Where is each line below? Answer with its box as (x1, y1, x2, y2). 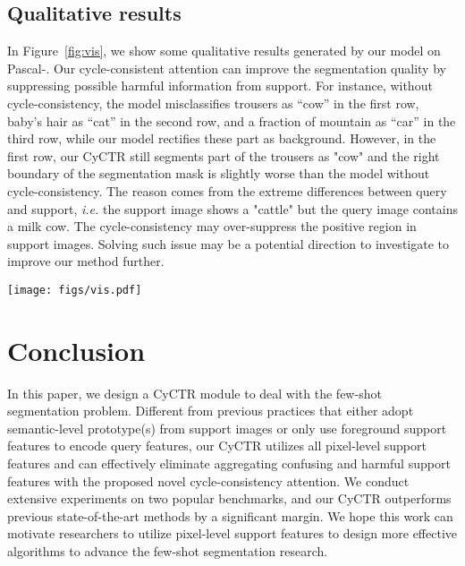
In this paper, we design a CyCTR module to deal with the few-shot (7, 383, 382, 402)
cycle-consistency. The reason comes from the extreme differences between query (7, 181, 447, 200)
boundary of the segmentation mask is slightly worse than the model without (7, 164, 430, 183)
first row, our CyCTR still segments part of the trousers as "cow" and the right (7, 146, 440, 165)
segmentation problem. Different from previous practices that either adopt (7, 401, 414, 420)
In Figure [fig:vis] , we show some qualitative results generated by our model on (7, 41, 441, 60)
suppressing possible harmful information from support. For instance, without (7, 76, 433, 95)
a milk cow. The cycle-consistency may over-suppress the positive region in (7, 217, 417, 236)
